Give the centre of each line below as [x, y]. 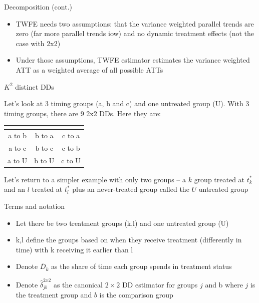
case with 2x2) [38, 43]
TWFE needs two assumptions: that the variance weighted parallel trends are [135, 23]
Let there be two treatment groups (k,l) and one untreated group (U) [122, 223]
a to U [18, 160]
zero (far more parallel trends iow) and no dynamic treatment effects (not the [135, 33]
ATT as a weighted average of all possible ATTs [89, 69]
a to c [18, 147]
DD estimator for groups [160, 284]
